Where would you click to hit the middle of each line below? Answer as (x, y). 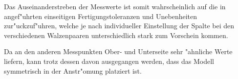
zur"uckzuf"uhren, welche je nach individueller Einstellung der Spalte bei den (119, 26)
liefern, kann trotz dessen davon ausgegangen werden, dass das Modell (109, 61)
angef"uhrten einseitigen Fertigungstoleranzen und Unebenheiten (101, 16)
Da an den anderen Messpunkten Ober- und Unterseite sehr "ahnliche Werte (118, 51)
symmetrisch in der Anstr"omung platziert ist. (73, 70)
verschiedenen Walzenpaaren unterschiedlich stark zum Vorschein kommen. (116, 35)
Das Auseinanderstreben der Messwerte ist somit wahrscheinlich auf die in (115, 6)
